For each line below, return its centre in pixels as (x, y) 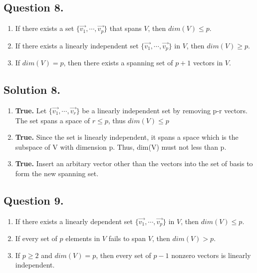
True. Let (31, 110)
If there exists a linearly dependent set (74, 221)
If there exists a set (45, 28)
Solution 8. (32, 90)
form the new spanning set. (57, 173)
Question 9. (34, 200)
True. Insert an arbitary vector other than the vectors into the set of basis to (134, 163)
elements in (83, 238)
